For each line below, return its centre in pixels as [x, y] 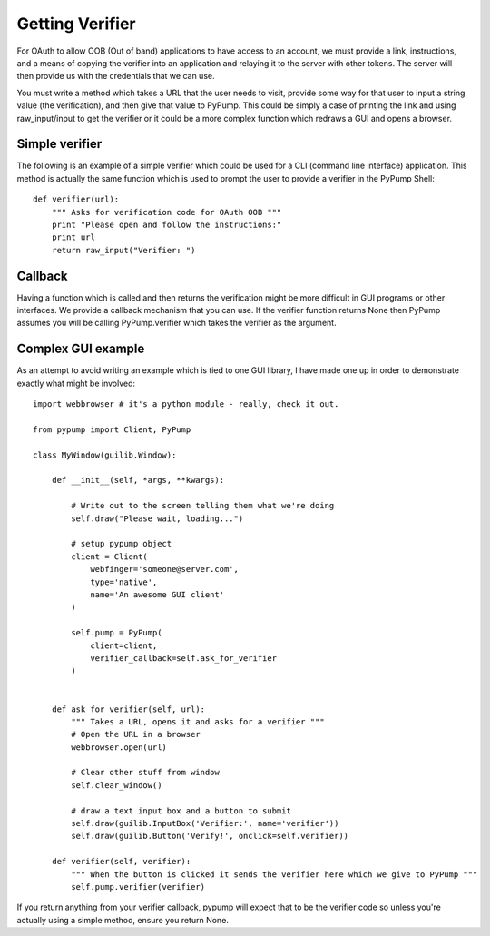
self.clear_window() [117, 785]
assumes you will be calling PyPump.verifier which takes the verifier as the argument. [176, 323]
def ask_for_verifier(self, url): [128, 709]
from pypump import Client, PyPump [112, 429]
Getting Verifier [76, 24]
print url [73, 237]
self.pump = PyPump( [117, 633]
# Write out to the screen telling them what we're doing [203, 506]
